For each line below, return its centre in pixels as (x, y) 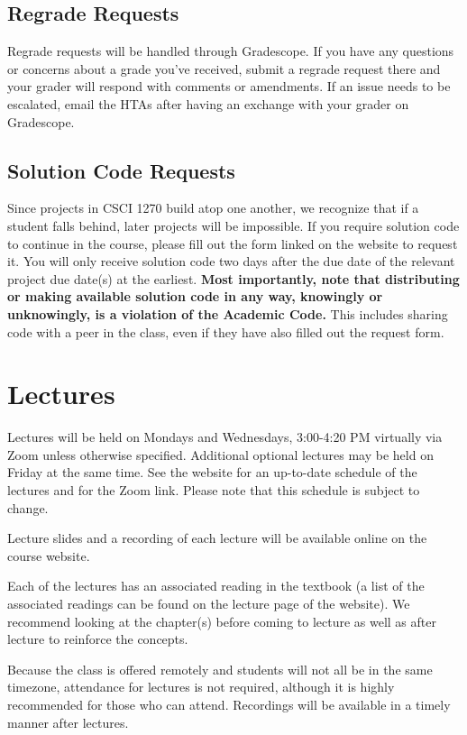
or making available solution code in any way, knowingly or (195, 296)
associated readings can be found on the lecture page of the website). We (209, 603)
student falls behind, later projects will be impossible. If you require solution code (233, 225)
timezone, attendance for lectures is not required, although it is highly (201, 687)
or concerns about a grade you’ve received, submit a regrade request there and (224, 68)
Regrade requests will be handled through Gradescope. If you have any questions (231, 51)
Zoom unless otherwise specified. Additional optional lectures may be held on (220, 454)
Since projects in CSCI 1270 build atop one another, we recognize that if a (213, 208)
